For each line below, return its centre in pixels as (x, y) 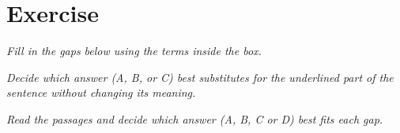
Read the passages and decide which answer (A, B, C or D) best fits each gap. (195, 118)
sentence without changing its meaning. (101, 92)
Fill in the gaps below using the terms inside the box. (134, 51)
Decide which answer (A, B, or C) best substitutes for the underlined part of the (200, 77)
